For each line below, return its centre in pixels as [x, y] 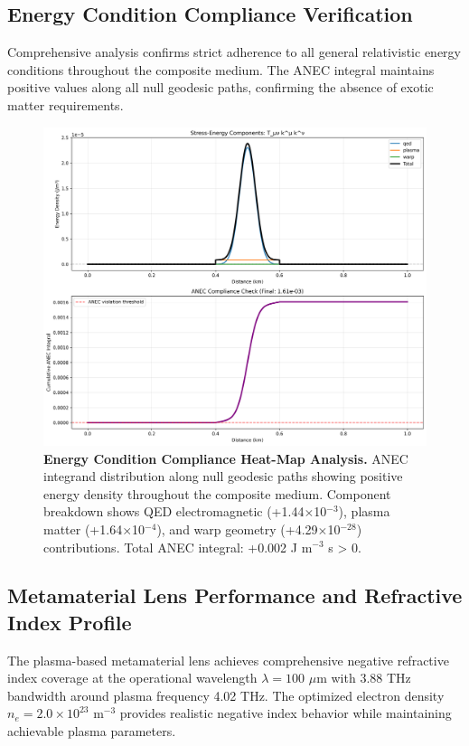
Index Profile [70, 622]
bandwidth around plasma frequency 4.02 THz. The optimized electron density [226, 695]
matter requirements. [66, 104]
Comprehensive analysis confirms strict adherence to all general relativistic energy [234, 52]
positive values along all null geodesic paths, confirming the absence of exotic [220, 87]
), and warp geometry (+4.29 [237, 529]
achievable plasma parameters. [92, 731]
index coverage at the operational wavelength [132, 678]
